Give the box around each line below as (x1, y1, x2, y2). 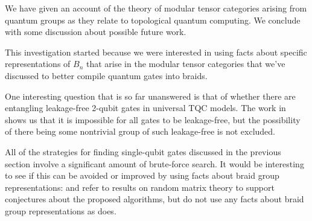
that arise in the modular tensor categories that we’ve (86, 57, 285, 70)
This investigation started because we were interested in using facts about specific (5, 45, 307, 58)
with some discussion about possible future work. (5, 25, 186, 38)
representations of (5, 57, 71, 70)
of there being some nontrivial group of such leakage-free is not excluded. (5, 125, 275, 138)
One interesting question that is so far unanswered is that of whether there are (5, 89, 296, 102)
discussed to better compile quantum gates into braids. (5, 69, 208, 82)
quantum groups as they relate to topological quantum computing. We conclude (5, 13, 301, 26)
